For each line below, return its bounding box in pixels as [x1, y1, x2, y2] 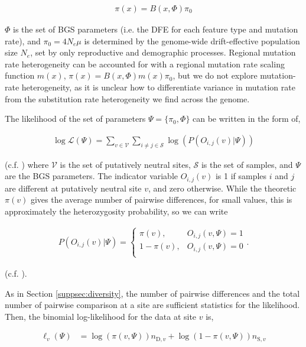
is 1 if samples [215, 170, 267, 182]
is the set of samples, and [201, 158, 293, 170]
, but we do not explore [172, 69, 258, 82]
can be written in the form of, [193, 112, 301, 125]
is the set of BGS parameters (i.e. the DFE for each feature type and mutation [13, 23, 298, 35]
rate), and [5, 34, 41, 47]
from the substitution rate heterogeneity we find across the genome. [5, 92, 250, 105]
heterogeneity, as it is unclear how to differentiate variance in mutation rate [21, 81, 295, 93]
